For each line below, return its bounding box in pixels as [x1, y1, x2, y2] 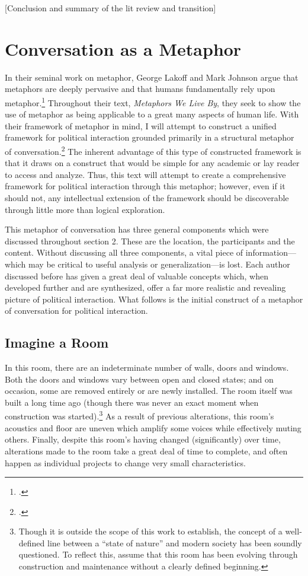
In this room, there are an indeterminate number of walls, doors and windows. [5, 361, 289, 374]
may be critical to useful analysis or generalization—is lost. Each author [28, 257, 290, 270]
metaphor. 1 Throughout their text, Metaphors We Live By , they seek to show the [5, 94, 301, 109]
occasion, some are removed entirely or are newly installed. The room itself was [5, 384, 293, 397]
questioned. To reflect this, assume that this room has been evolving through [18, 548, 298, 561]
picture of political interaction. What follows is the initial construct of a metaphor [5, 292, 303, 305]
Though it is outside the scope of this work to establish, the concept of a [18, 525, 283, 537]
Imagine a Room [5, 333, 109, 352]
